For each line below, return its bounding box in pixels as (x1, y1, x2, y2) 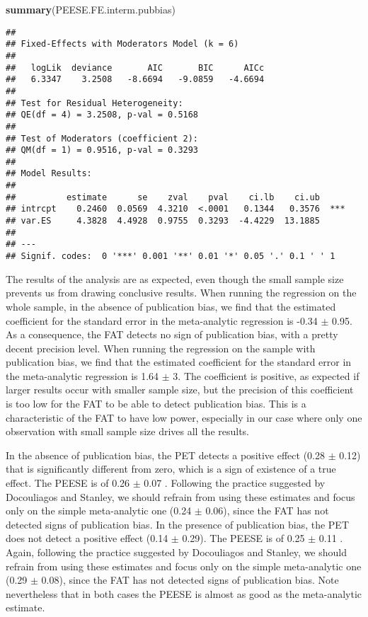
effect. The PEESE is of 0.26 (6, 475, 130, 490)
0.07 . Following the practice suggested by (144, 475, 326, 490)
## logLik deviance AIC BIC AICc (6, 62, 265, 73)
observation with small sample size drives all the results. (6, 424, 250, 439)
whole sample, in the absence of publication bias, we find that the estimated (6, 299, 336, 313)
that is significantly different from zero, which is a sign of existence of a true (6, 461, 336, 476)
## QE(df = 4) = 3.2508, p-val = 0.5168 (6, 110, 199, 120)
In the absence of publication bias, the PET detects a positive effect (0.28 (6, 447, 325, 462)
